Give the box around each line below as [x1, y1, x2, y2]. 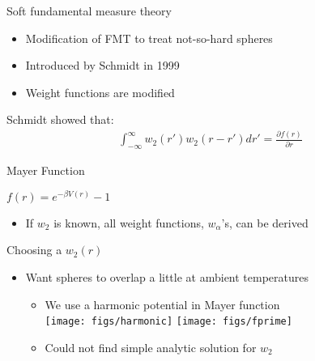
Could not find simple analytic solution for [45, 338, 257, 355]
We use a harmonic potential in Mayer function [45, 295, 280, 312]
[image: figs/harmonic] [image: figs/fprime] [45, 316, 292, 328]
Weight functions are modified [25, 83, 175, 100]
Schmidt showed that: [6, 111, 114, 128]
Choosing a [6, 241, 62, 258]
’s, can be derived [221, 214, 309, 231]
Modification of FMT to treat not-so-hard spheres [25, 29, 273, 46]
